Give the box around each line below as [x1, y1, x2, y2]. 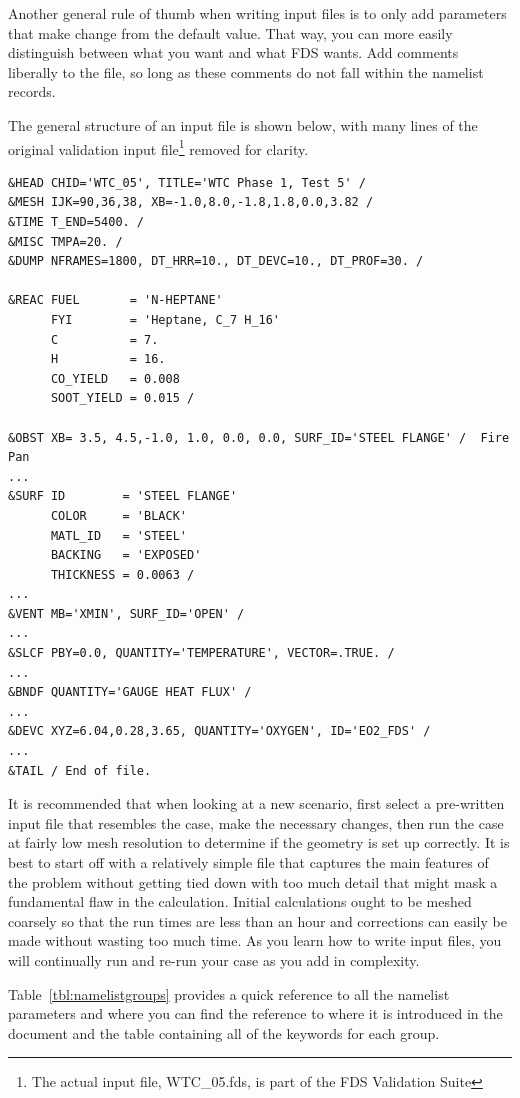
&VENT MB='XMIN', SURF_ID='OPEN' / [8, 606, 245, 621]
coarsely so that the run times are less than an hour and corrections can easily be [8, 910, 507, 931]
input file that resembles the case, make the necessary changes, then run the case [8, 812, 504, 833]
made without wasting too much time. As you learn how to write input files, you [8, 930, 502, 951]
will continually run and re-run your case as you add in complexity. [8, 949, 420, 970]
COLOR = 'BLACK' [50, 508, 187, 523]
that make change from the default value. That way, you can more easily [8, 22, 453, 43]
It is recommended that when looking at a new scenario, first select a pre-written [8, 793, 505, 814]
